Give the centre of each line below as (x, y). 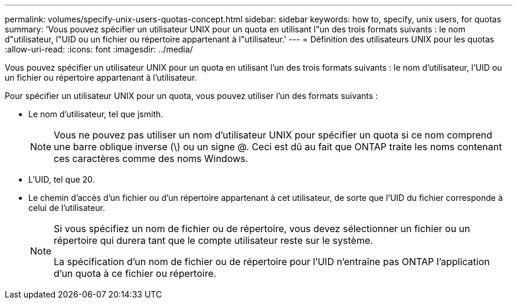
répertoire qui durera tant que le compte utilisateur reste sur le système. (213, 240)
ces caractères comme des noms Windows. (151, 158)
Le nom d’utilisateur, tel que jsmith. (96, 114)
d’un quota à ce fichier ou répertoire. (135, 273)
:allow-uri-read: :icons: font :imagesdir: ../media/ (99, 49)
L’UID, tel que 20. (62, 179)
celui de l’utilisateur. (67, 208)
